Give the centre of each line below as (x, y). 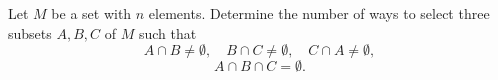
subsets (30, 32)
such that (167, 32)
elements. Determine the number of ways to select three (319, 13)
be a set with (91, 13)
